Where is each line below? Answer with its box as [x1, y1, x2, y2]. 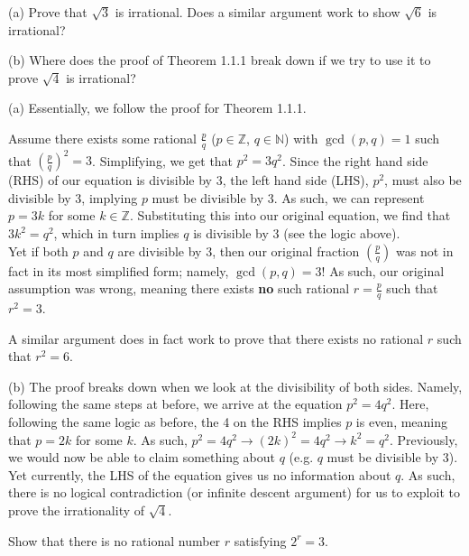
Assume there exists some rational [8, 128, 197, 147]
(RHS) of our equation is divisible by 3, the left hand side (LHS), [8, 171, 369, 190]
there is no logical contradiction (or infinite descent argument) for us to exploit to [8, 483, 460, 502]
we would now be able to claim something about [8, 448, 276, 467]
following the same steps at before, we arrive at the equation [8, 394, 343, 413]
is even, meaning [355, 412, 448, 431]
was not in [396, 241, 454, 260]
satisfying [234, 531, 287, 550]
